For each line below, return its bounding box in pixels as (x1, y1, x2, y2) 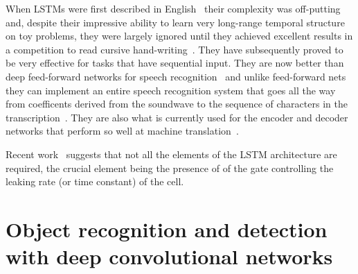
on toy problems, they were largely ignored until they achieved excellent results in (6, 28, 353, 43)
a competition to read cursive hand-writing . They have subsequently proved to (6, 42, 343, 56)
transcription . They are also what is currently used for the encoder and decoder (6, 110, 348, 124)
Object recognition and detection (6, 214, 328, 243)
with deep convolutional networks (6, 242, 333, 271)
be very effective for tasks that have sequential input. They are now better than (6, 55, 344, 70)
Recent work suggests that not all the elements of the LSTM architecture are (6, 146, 337, 161)
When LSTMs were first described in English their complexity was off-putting (6, 1, 341, 15)
